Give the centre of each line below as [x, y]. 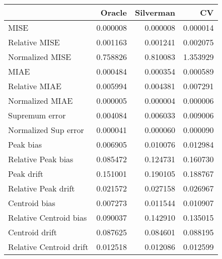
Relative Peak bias [41, 159]
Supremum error [37, 115]
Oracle [114, 12]
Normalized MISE [40, 57]
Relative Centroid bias [48, 217]
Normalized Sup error [46, 130]
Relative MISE [34, 42]
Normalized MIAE [41, 101]
